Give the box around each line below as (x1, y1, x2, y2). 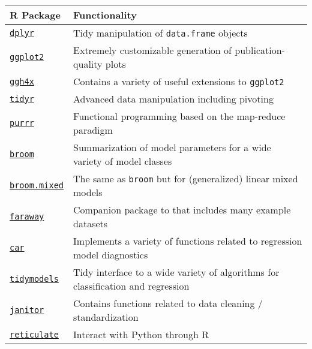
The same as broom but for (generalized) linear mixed (73, 172, 298, 185)
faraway (10, 212, 44, 221)
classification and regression (73, 279, 190, 293)
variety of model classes (73, 154, 172, 168)
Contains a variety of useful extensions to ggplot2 (73, 74, 284, 88)
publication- (235, 43, 285, 57)
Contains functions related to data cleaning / (73, 296, 263, 310)
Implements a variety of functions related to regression (73, 234, 302, 248)
